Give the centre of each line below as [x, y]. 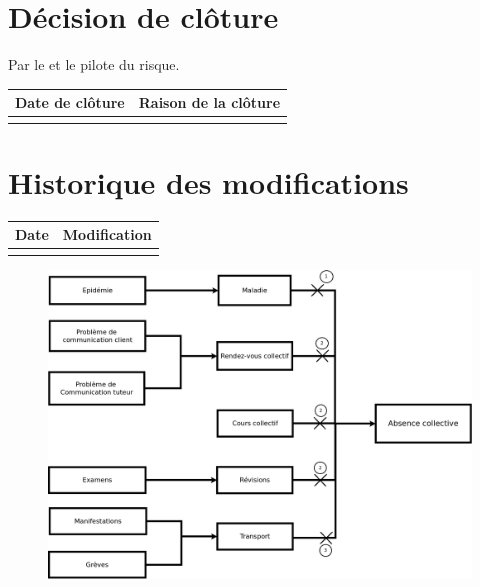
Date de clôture [70, 102]
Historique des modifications [208, 181]
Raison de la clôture [209, 102]
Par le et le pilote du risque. [94, 64]
